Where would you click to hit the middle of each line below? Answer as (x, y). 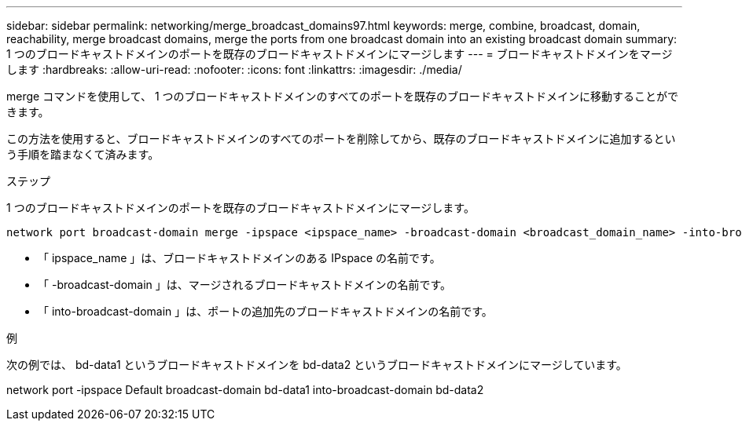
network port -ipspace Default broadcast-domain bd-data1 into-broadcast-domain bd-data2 (245, 390)
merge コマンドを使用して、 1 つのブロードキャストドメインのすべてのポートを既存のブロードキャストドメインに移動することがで (343, 96)
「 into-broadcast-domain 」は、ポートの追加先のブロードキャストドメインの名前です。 (265, 311)
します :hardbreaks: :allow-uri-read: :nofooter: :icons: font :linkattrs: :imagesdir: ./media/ (234, 69)
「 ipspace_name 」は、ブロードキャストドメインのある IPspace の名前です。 (239, 258)
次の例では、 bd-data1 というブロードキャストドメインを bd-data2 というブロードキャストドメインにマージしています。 (317, 365)
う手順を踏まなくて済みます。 (83, 154)
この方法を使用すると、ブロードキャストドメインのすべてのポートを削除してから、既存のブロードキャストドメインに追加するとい (341, 139)
